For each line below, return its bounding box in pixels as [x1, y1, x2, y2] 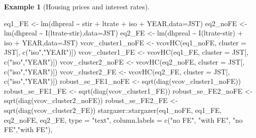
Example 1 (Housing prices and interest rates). [4, 1, 150, 11]
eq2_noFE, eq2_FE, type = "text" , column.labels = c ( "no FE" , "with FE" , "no [4, 114, 243, 125]
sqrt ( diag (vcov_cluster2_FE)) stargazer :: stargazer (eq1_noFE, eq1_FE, [4, 104, 222, 115]
